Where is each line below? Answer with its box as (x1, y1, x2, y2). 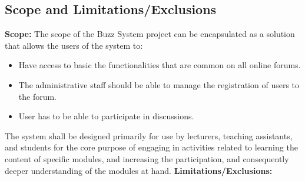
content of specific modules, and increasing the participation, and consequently (5, 152, 289, 165)
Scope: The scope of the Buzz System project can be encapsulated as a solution (5, 28, 295, 40)
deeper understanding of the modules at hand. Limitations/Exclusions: (5, 164, 273, 176)
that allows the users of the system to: (5, 39, 143, 51)
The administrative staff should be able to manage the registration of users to (18, 78, 300, 90)
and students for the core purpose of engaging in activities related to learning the (5, 141, 298, 153)
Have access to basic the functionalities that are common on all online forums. (18, 59, 301, 71)
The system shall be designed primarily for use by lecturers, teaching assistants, (5, 129, 293, 142)
